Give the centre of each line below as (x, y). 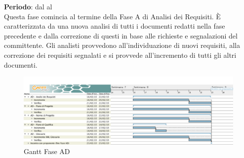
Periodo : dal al (28, 6)
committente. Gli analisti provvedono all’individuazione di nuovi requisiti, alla (122, 45)
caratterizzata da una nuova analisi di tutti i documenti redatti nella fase (115, 26)
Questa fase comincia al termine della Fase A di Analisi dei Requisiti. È (112, 16)
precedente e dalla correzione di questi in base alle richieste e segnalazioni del (121, 35)
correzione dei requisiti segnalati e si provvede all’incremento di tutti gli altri (120, 55)
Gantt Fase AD (47, 151)
